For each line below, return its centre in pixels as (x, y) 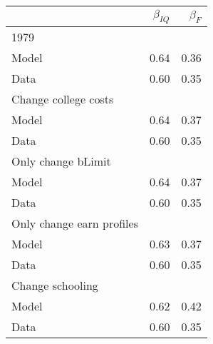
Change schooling (55, 285)
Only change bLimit (61, 161)
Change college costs (63, 99)
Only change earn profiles (75, 223)
